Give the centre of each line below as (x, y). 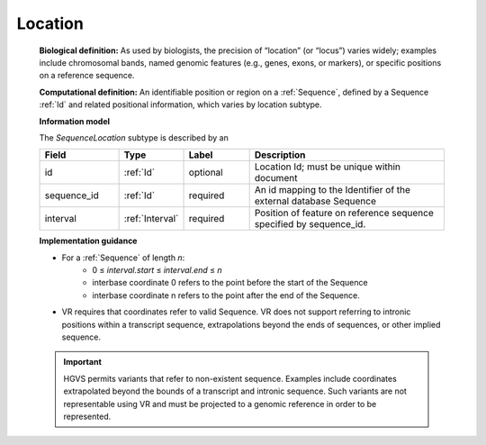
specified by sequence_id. (310, 224)
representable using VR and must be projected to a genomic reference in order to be (220, 404)
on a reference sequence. (87, 76)
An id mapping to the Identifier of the (333, 190)
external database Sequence (315, 201)
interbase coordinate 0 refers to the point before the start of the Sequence (230, 283)
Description (280, 155)
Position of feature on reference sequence (344, 213)
